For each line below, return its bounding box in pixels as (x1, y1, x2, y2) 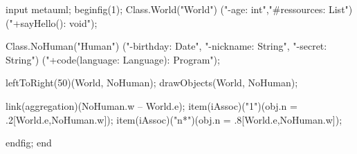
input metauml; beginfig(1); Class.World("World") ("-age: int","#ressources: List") (6, 2, 353, 16)
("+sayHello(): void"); (6, 15, 98, 30)
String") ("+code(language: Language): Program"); (6, 52, 220, 66)
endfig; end (6, 135, 52, 150)
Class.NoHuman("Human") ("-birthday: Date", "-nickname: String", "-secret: (6, 39, 327, 53)
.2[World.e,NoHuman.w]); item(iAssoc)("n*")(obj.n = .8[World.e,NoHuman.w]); (6, 112, 342, 126)
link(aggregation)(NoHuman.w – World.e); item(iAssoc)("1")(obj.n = (6, 98, 297, 113)
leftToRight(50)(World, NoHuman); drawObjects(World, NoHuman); (6, 75, 298, 90)
